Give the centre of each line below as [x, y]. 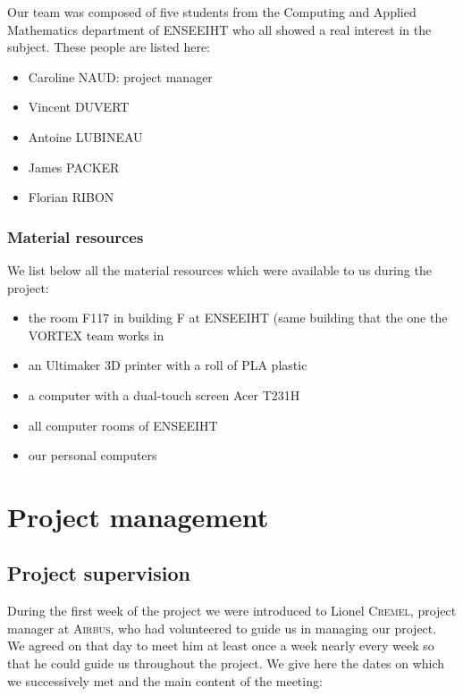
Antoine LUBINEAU [85, 136]
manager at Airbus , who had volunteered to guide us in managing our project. [222, 628]
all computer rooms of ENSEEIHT [123, 425]
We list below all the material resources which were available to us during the [219, 269]
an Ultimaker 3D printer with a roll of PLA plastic [168, 365]
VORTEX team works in [96, 335]
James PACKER [74, 167]
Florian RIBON [71, 197]
